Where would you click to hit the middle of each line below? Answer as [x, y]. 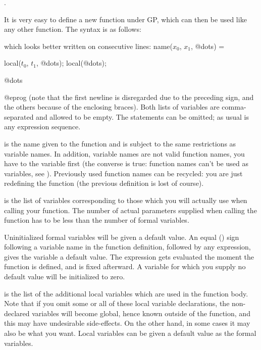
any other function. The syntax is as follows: [73, 29]
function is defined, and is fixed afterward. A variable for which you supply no [125, 266]
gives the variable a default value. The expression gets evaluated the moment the [129, 256]
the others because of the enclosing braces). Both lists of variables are [112, 107]
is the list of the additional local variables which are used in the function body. [126, 293]
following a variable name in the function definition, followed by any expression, [127, 247]
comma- [234, 107]
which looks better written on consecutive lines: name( [88, 46]
